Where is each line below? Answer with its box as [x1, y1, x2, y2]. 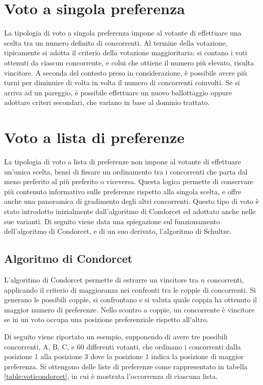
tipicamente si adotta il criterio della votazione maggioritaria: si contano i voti [4, 47, 247, 58]
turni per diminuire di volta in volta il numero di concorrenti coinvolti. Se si [4, 77, 240, 88]
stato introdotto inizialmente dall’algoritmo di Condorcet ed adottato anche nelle [4, 205, 256, 216]
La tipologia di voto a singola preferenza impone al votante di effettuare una [4, 27, 242, 38]
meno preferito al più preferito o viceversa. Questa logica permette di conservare [4, 176, 253, 187]
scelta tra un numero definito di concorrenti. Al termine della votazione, [4, 37, 228, 48]
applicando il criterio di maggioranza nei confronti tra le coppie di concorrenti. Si [4, 284, 256, 295]
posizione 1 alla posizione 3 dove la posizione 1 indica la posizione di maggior [4, 351, 244, 362]
